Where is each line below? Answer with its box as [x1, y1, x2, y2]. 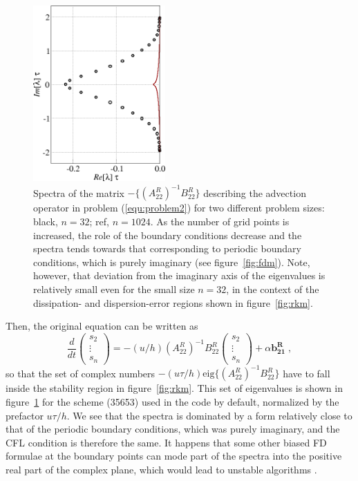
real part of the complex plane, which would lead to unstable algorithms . [6, 462, 317, 476]
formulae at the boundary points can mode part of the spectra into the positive [6, 449, 342, 463]
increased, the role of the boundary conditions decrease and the [33, 227, 302, 242]
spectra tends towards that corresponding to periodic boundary [33, 241, 301, 256]
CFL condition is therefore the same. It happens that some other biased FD [6, 435, 327, 449]
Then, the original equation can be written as [6, 319, 198, 333]
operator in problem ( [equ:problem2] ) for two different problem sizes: [33, 200, 325, 215]
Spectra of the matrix [33, 185, 124, 200]
